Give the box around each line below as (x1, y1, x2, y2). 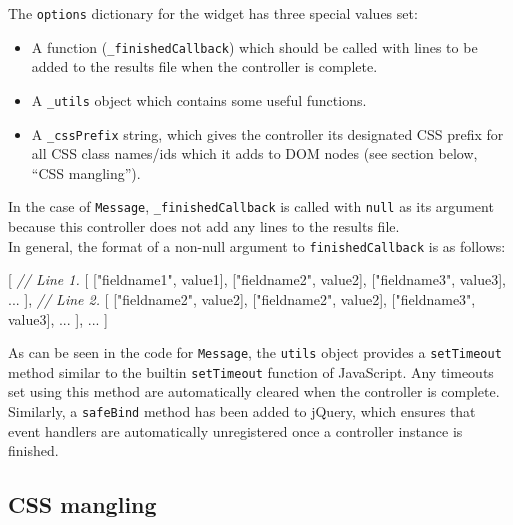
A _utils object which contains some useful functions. (31, 89, 367, 110)
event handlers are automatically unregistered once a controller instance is (8, 420, 463, 441)
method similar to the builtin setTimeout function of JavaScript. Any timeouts (8, 361, 494, 382)
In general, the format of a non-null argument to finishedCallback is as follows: (8, 235, 506, 256)
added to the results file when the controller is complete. (31, 56, 378, 77)
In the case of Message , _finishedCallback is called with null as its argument (8, 196, 494, 217)
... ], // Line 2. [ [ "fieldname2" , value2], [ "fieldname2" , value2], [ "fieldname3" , (8, 288, 476, 309)
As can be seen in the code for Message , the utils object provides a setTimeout (8, 342, 502, 363)
